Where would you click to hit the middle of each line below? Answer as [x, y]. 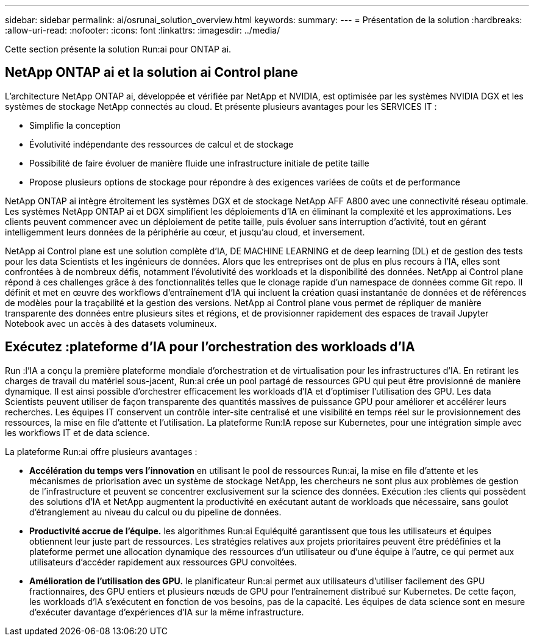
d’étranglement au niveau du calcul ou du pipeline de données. [155, 512]
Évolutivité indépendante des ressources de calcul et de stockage [162, 144]
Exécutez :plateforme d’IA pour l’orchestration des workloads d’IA [210, 347]
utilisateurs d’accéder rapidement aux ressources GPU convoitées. [163, 562]
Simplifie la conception [75, 125]
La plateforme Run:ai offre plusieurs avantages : [101, 451]
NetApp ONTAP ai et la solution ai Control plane [151, 73]
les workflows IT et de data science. [77, 432]
